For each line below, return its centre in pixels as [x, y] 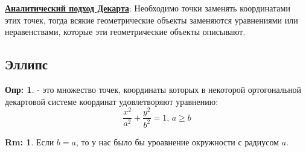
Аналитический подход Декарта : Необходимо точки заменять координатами [148, 8]
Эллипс [27, 64]
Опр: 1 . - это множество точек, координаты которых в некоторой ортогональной [153, 89]
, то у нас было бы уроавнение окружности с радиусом [177, 141]
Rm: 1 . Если [30, 141]
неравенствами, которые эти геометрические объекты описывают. [125, 32]
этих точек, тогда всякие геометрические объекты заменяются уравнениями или [151, 20]
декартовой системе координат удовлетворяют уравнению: [112, 101]
